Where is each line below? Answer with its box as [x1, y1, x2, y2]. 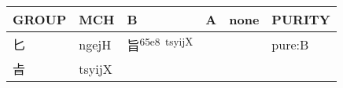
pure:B [271, 35, 309, 53]
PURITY [271, 10, 330, 28]
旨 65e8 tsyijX [127, 34, 194, 55]
